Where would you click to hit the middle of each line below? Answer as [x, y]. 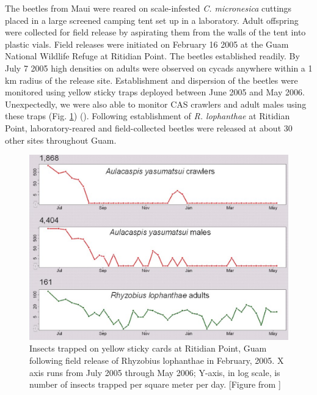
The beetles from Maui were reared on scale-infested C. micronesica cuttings [148, 8]
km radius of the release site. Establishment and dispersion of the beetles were [151, 80]
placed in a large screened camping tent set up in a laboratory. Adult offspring [152, 20]
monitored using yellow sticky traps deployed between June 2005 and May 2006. [155, 92]
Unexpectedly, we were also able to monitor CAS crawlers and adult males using [156, 104]
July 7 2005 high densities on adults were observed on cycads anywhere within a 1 [159, 68]
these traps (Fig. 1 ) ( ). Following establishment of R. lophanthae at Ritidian [148, 116]
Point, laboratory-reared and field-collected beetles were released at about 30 [149, 127]
